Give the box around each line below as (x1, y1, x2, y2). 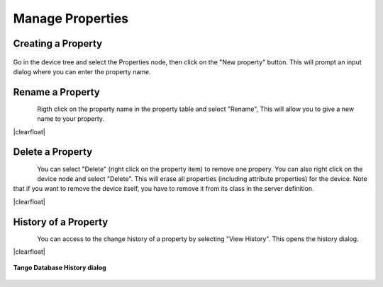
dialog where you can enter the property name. (13, 67, 152, 76)
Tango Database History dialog (13, 264, 106, 272)
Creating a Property (13, 37, 103, 49)
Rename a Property (13, 86, 101, 98)
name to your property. (37, 115, 105, 123)
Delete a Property (13, 146, 93, 158)
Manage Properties (13, 11, 129, 26)
